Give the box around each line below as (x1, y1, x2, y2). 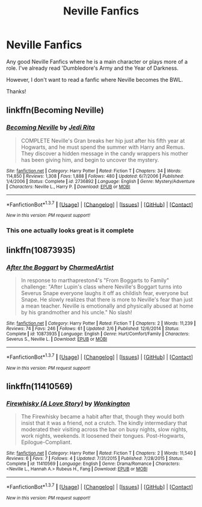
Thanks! (6, 87, 26, 95)
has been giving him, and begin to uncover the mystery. (20, 156, 159, 163)
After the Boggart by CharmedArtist (6, 263, 114, 272)
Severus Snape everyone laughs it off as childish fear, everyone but (20, 289, 189, 296)
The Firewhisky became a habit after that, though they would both (20, 413, 185, 420)
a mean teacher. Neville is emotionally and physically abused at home (20, 302, 194, 309)
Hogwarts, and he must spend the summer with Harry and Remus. (20, 143, 185, 151)
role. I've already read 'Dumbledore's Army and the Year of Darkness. (6, 64, 179, 72)
